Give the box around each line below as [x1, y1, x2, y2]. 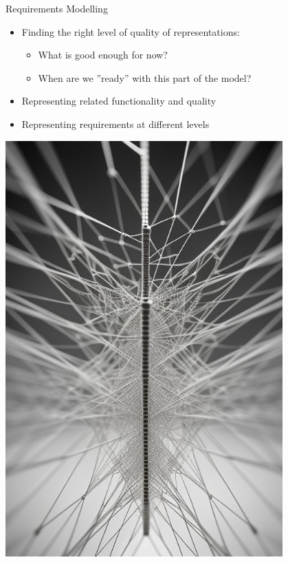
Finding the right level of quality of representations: [21, 24, 240, 39]
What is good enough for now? [38, 47, 168, 62]
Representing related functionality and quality [21, 94, 217, 108]
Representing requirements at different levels [21, 116, 210, 131]
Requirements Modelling [5, 1, 108, 15]
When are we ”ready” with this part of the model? [38, 70, 252, 85]
